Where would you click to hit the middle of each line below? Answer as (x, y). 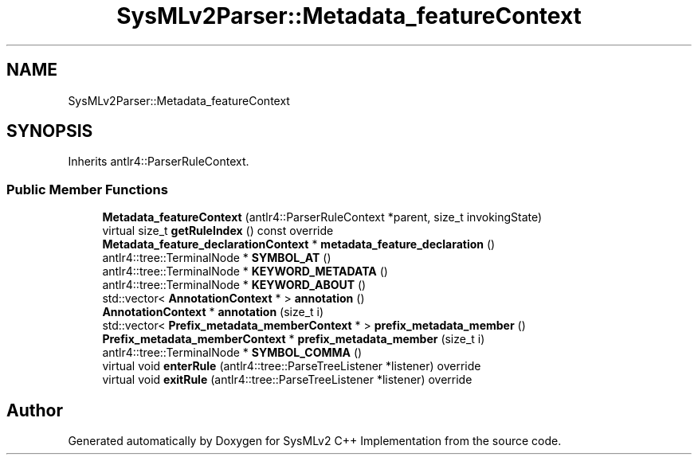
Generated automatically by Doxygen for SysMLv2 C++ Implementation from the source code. (315, 441)
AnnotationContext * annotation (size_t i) (213, 312)
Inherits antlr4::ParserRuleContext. (159, 162)
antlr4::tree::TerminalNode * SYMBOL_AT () (217, 258)
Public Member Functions (87, 189)
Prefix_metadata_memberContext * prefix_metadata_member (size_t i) (294, 339)
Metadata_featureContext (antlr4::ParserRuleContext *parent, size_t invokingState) (322, 217)
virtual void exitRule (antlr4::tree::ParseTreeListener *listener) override (287, 380)
